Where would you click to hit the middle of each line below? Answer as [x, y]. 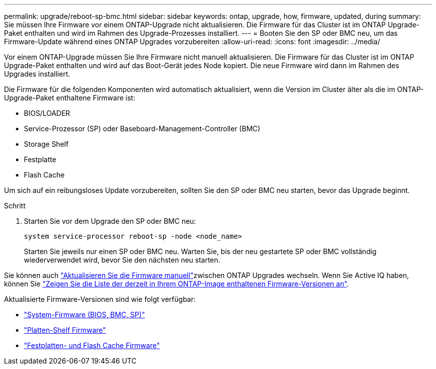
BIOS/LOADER [47, 113]
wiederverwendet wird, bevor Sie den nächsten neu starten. [122, 260]
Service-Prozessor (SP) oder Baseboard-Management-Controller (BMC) [142, 129]
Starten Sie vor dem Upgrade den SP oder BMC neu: [110, 221]
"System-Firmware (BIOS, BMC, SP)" [85, 315]
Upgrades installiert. [37, 74]
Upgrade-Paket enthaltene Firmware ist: [70, 98]
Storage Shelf [46, 144]
